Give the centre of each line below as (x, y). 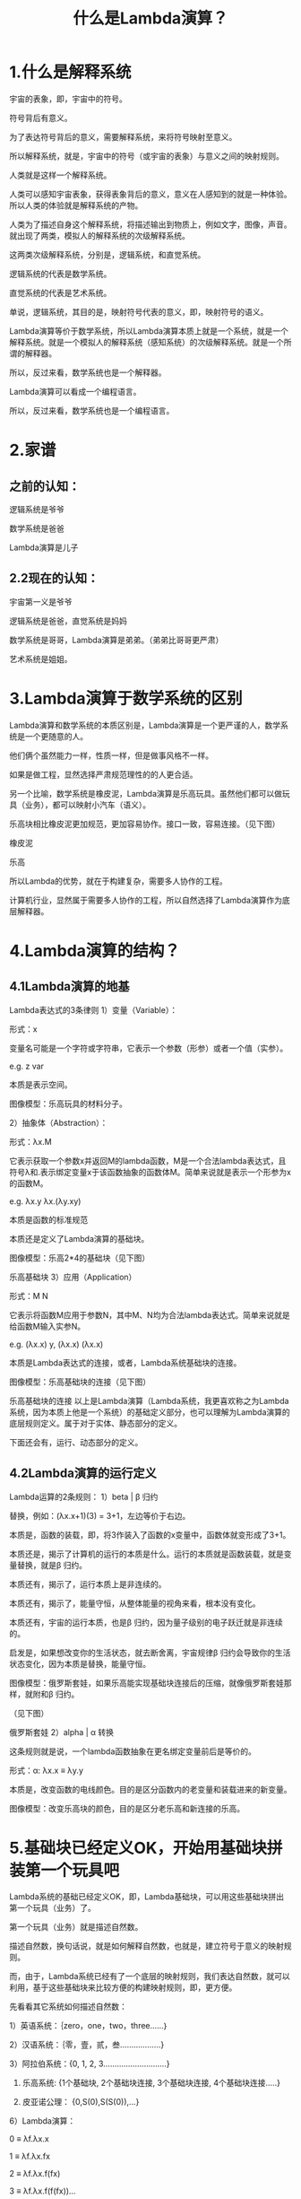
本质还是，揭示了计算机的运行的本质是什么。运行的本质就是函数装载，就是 (146, 1554)
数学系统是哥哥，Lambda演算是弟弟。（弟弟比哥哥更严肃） (116, 640)
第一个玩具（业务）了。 (52, 1908)
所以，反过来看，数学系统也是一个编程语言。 (92, 410)
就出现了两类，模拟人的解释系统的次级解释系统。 (99, 235)
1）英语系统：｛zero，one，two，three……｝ (89, 2026)
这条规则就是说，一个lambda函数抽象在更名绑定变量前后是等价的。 (133, 1751)
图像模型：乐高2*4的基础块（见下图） (80, 1258)
